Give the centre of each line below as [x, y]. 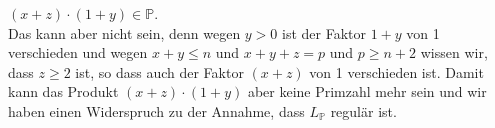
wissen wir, [454, 52]
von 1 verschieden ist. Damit [396, 71]
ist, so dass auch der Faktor [159, 71]
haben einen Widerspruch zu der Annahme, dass [156, 110]
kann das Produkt [63, 91]
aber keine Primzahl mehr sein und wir [367, 91]
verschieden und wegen [78, 52]
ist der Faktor [324, 32]
